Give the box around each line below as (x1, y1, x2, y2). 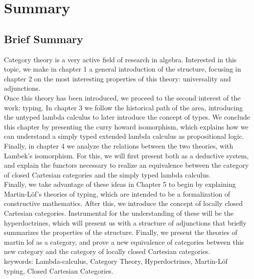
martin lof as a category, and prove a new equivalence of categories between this (4, 236, 244, 247)
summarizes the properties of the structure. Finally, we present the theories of (4, 227, 237, 237)
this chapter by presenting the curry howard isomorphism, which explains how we (4, 121, 249, 131)
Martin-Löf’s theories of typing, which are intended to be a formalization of (4, 188, 231, 199)
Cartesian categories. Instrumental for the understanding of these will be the (4, 208, 234, 218)
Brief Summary (4, 31, 83, 46)
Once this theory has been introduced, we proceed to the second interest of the (4, 92, 241, 102)
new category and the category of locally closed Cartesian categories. (4, 246, 210, 256)
